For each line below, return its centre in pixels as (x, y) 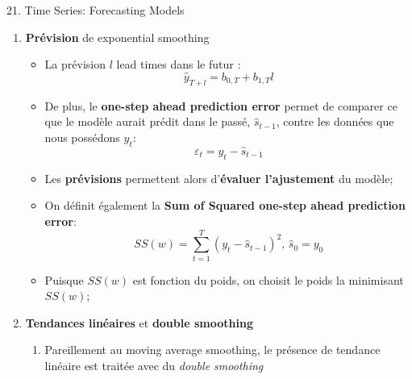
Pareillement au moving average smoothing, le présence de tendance (212, 350)
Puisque (64, 279)
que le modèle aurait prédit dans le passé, (148, 121)
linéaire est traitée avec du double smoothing (154, 366)
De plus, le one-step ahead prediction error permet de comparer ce (221, 105)
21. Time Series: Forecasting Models (96, 10)
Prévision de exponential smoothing (117, 37)
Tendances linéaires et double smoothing (139, 322)
